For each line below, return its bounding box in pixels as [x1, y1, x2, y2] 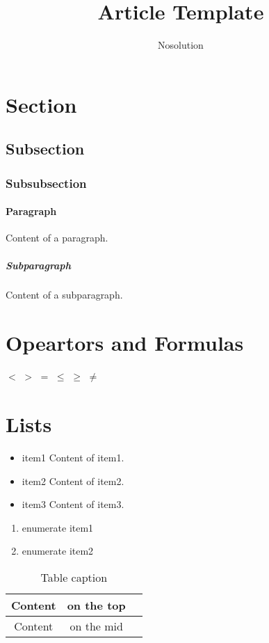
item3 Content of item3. [22, 497, 124, 511]
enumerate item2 [22, 543, 94, 558]
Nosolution [158, 38, 204, 52]
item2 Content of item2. [22, 473, 124, 488]
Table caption [40, 569, 108, 585]
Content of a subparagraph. [6, 287, 123, 302]
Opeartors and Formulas [6, 328, 244, 357]
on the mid [70, 617, 123, 634]
